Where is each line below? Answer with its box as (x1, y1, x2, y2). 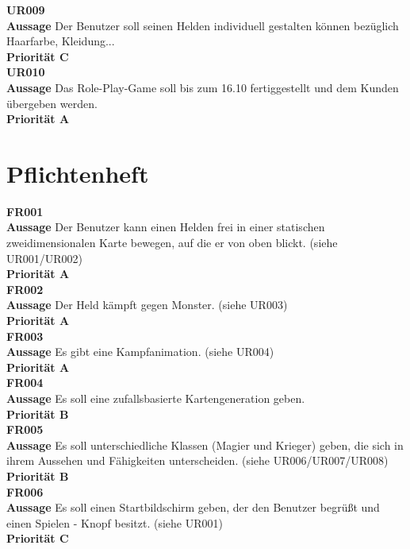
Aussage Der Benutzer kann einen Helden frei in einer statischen (6, 218, 325, 235)
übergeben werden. (6, 95, 98, 111)
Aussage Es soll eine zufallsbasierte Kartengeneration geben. (6, 390, 305, 406)
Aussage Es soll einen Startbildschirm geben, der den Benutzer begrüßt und (6, 499, 380, 516)
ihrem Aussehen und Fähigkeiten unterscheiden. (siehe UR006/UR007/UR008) (6, 452, 389, 469)
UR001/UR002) (6, 249, 83, 266)
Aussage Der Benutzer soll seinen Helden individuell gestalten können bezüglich (6, 17, 399, 33)
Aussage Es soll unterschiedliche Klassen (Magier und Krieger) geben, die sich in (6, 436, 404, 453)
